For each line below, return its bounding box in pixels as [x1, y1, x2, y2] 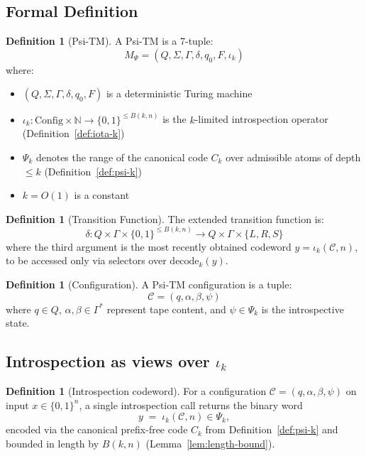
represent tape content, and [106, 301, 226, 316]
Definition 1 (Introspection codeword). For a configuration [6, 384, 267, 398]
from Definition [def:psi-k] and [205, 422, 338, 437]
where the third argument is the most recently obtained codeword [6, 239, 292, 254]
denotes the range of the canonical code [35, 150, 208, 165]
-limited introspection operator [194, 112, 328, 126]
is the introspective [261, 301, 344, 316]
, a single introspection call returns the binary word [79, 397, 303, 412]
